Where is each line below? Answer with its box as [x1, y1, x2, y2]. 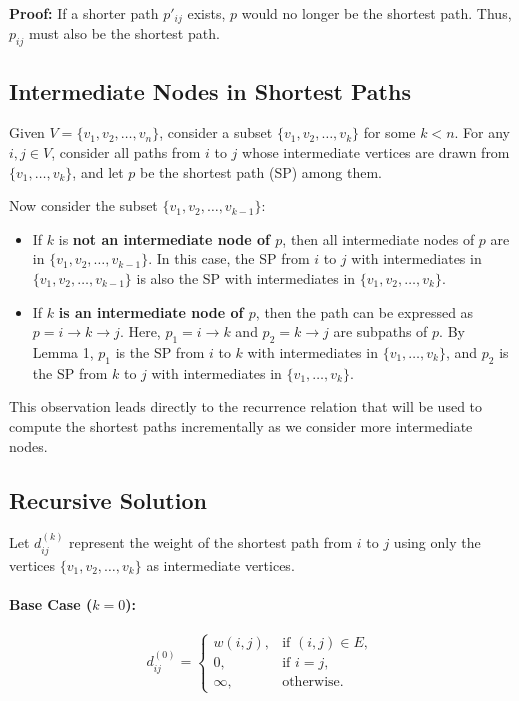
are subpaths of [333, 321, 428, 342]
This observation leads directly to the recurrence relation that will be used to [9, 396, 483, 417]
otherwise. [282, 675, 344, 690]
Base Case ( [9, 593, 93, 614]
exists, [187, 3, 226, 23]
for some [363, 122, 416, 143]
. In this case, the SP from [148, 248, 310, 269]
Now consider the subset [9, 195, 158, 216]
